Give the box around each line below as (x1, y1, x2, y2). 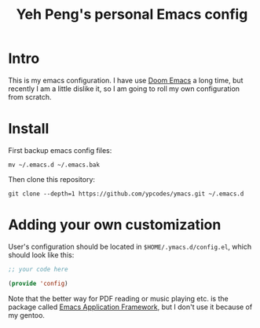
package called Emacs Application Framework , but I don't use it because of (8, 302, 253, 312)
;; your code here (8, 265, 68, 273)
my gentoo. (8, 310, 46, 319)
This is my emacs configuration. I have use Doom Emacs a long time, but (8, 75, 244, 85)
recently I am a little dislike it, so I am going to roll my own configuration (8, 84, 240, 93)
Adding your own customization (8, 216, 222, 234)
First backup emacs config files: (8, 145, 112, 155)
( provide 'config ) (8, 279, 68, 287)
